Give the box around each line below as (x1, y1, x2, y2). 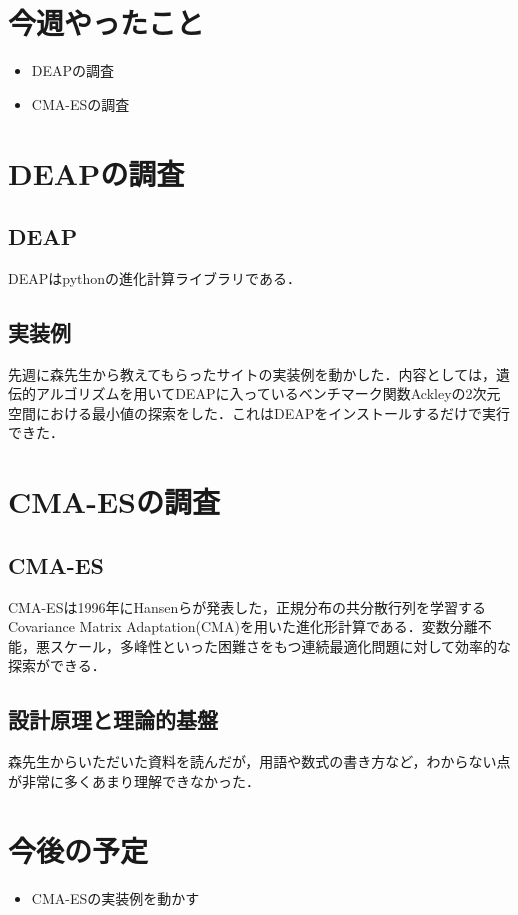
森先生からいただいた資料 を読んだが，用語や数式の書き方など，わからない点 (8, 751, 511, 772)
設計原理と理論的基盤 (8, 704, 218, 735)
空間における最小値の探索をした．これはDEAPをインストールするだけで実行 (8, 402, 510, 423)
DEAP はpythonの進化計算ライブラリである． (8, 267, 301, 288)
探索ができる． (8, 655, 106, 676)
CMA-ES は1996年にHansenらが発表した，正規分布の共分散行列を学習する (8, 596, 486, 617)
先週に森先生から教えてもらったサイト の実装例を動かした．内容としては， (8, 363, 496, 384)
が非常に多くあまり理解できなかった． (8, 770, 260, 791)
